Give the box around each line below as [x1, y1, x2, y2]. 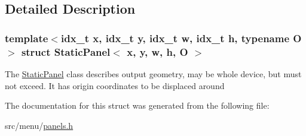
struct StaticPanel [21, 44, 111, 59]
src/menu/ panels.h [5, 119, 74, 131]
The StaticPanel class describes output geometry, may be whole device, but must [5, 67, 302, 80]
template [5, 30, 48, 45]
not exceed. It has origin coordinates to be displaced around [5, 79, 225, 91]
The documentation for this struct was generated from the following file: [5, 99, 270, 112]
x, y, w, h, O [127, 44, 188, 59]
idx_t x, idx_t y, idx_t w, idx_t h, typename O [60, 30, 302, 45]
